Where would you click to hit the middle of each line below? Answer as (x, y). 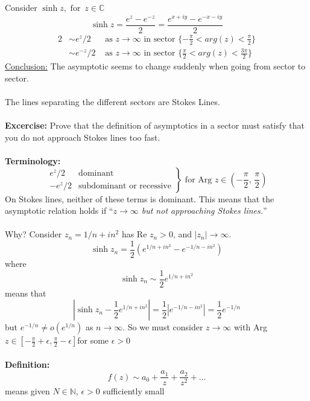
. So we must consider (163, 327)
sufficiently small (134, 391)
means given (27, 391)
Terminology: (33, 160)
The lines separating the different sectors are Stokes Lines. (112, 101)
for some (93, 340)
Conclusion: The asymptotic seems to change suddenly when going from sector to (155, 66)
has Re (134, 234)
